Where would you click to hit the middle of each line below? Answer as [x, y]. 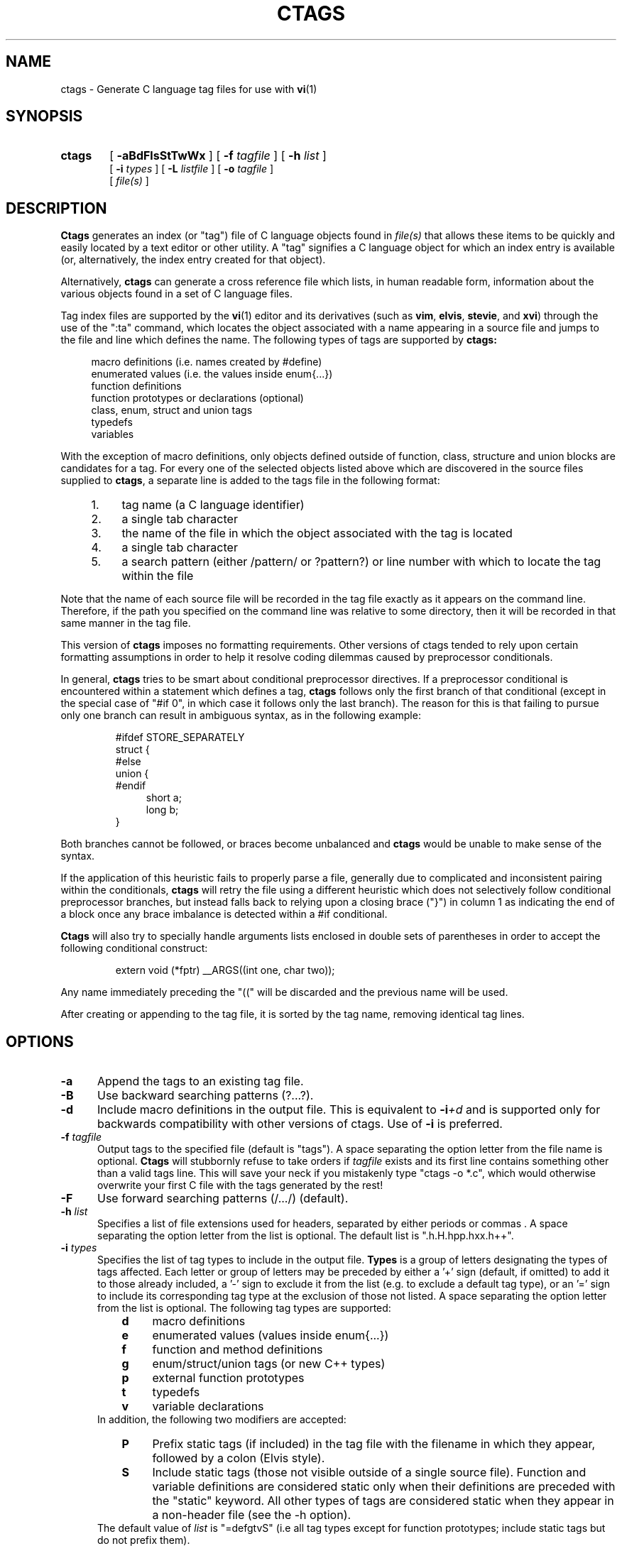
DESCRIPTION [56, 208]
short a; [164, 798]
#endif [131, 786]
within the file [158, 576]
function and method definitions [238, 1350]
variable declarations [208, 1407]
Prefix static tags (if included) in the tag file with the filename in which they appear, [374, 1444]
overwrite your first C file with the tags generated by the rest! [240, 1185]
